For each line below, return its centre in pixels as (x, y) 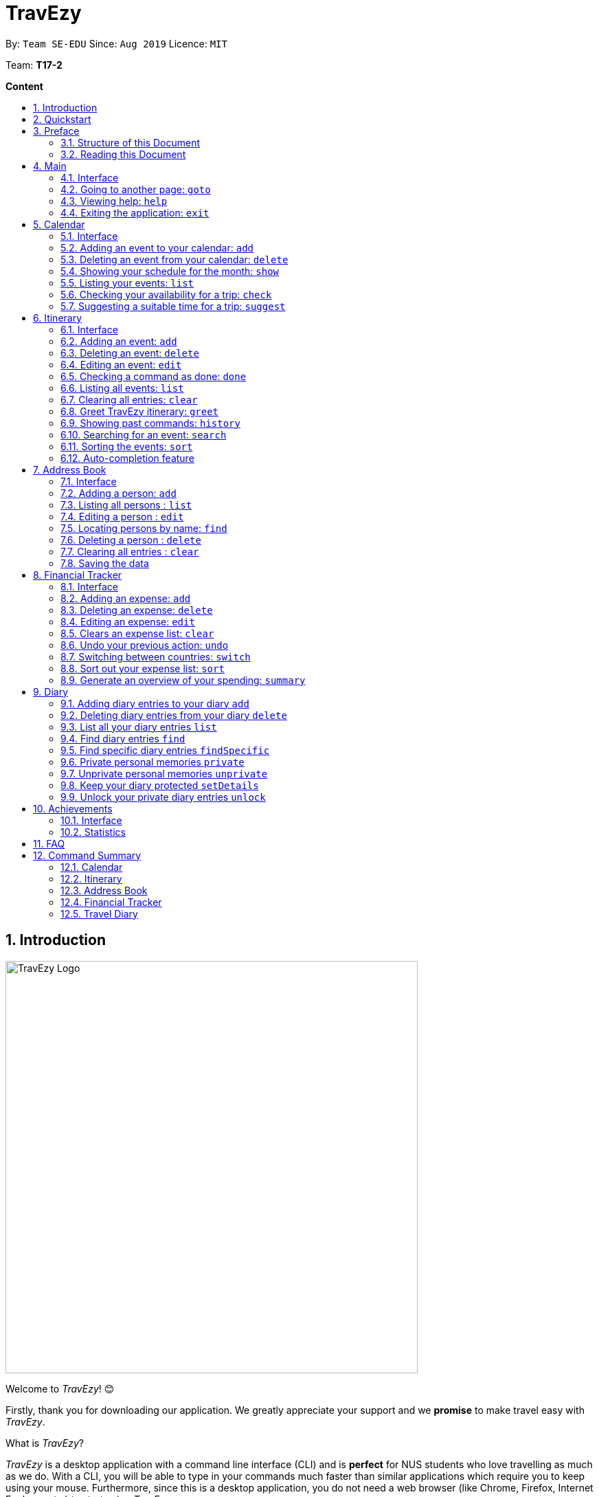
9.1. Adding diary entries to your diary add (155, 703)
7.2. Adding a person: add (118, 493)
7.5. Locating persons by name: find (144, 528)
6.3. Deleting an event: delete (130, 353)
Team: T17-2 (34, 65)
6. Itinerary (58, 318)
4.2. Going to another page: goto (136, 189)
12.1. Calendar (92, 867)
